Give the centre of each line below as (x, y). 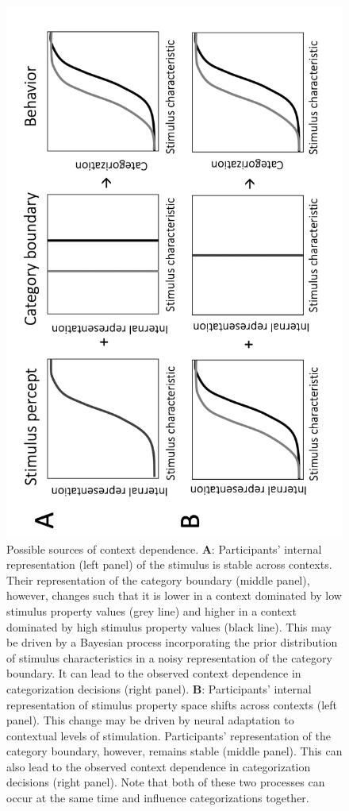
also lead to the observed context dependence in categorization (159, 766)
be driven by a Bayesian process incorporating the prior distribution (172, 642)
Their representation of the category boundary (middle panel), (158, 579)
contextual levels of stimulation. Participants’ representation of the (169, 735)
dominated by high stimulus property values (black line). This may (169, 626)
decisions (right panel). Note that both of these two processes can (166, 782)
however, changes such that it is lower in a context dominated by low (174, 595)
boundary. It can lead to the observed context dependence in (154, 673)
